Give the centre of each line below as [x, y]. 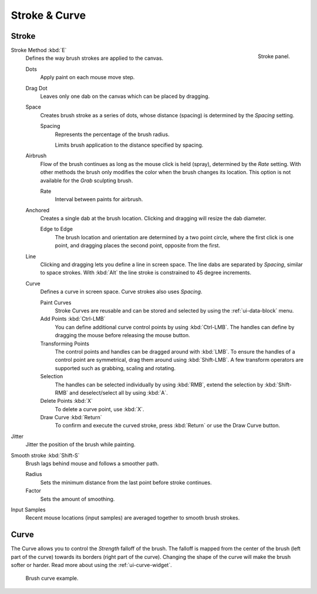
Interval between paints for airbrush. [99, 199]
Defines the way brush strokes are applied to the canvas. [95, 58]
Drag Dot [36, 88]
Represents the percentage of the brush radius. [112, 134]
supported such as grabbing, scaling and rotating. [115, 368]
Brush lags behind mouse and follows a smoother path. [92, 464]
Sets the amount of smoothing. [77, 499]
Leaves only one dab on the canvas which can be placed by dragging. [125, 96]
